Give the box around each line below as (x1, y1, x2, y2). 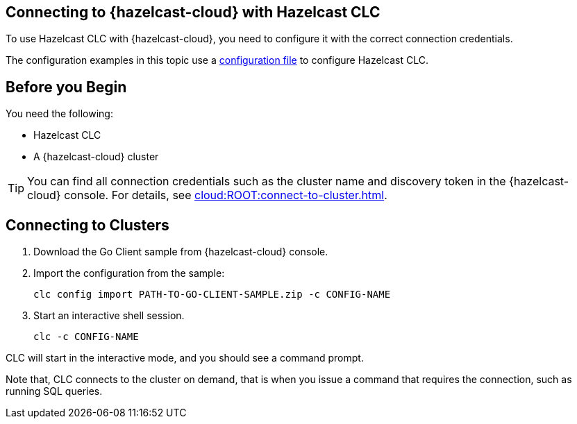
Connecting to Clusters (6, 216, 169, 234)
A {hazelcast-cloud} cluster (33, 151, 159, 163)
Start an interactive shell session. (33, 309, 185, 322)
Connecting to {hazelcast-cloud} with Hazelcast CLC (6, 3, 381, 21)
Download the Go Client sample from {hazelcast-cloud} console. (33, 246, 328, 258)
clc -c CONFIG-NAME (33, 331, 139, 343)
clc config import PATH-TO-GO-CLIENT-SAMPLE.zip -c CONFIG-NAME (33, 289, 391, 300)
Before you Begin (6, 78, 127, 96)
